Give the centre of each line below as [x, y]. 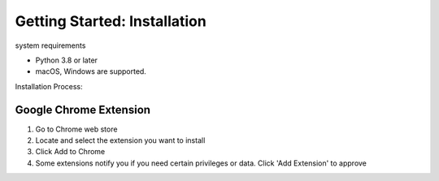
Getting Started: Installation [111, 21]
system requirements [50, 45]
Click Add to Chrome [70, 152]
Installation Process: [49, 86]
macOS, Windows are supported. [91, 71]
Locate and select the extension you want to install [120, 140]
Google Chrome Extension [83, 110]
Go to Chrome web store [76, 129]
